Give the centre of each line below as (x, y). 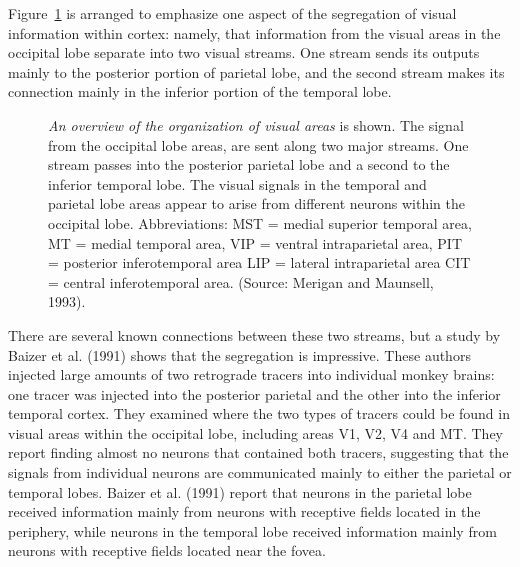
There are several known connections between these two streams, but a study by (254, 334)
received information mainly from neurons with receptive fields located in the (244, 511)
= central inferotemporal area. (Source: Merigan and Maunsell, (241, 281)
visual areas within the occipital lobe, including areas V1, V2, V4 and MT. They (255, 432)
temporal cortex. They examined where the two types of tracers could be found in (259, 413)
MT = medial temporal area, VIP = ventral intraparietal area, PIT (255, 242)
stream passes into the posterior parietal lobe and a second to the (249, 164)
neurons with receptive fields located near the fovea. (167, 550)
